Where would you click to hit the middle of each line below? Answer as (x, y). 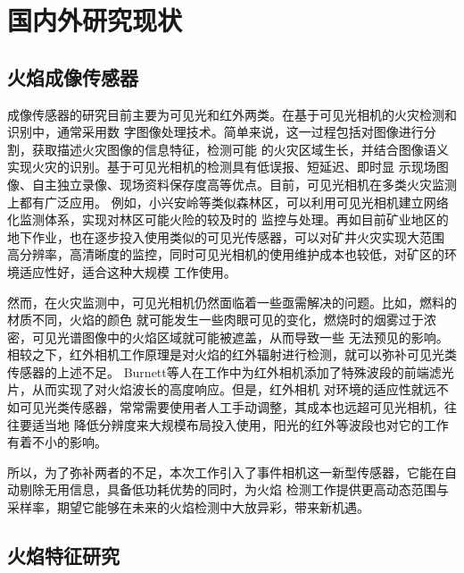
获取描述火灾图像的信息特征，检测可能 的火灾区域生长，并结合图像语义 (240, 149)
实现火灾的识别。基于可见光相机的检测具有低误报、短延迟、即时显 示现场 (222, 167)
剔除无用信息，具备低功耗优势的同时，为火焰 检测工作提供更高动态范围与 (234, 489)
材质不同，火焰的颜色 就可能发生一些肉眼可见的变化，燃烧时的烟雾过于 (215, 320)
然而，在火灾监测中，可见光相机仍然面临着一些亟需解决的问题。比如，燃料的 (232, 302)
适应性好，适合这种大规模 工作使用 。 (128, 271)
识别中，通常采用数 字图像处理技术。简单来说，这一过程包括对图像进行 (215, 132)
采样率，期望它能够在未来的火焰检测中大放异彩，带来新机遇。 (188, 507)
